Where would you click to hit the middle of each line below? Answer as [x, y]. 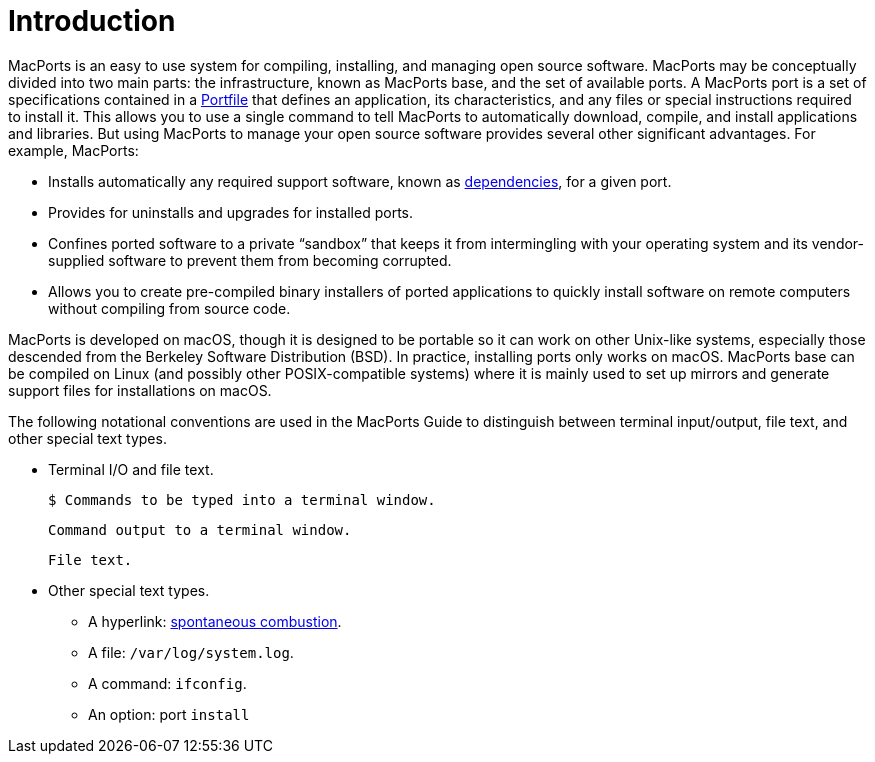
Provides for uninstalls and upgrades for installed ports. [230, 212]
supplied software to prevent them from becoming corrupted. [250, 260]
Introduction [92, 21]
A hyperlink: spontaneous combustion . [215, 621]
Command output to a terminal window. [200, 529]
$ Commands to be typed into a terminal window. [242, 499]
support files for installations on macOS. [140, 390]
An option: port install [169, 714]
